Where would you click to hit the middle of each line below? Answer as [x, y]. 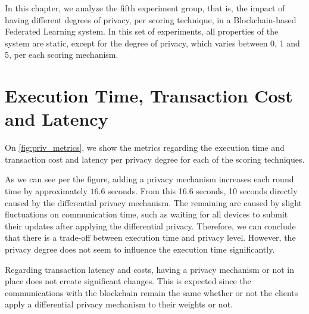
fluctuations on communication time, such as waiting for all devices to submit [146, 214]
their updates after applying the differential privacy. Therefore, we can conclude [150, 226]
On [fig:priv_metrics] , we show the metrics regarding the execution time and [145, 147]
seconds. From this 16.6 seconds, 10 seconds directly [203, 191]
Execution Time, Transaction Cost [149, 96]
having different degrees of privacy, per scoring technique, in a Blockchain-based [151, 19]
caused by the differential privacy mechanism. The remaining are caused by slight [153, 202]
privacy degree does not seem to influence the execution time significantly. [140, 249]
